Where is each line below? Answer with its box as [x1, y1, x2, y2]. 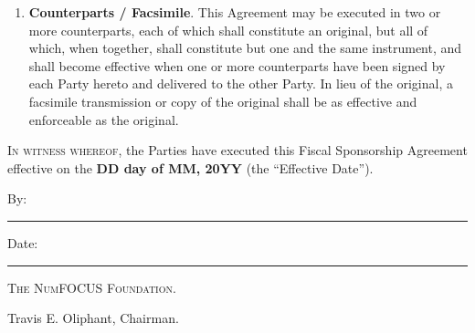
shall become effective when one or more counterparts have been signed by [28, 56, 446, 75]
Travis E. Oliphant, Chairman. [7, 308, 179, 328]
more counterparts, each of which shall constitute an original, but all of [28, 20, 428, 39]
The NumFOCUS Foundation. [7, 277, 176, 297]
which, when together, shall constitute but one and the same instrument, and [28, 38, 462, 57]
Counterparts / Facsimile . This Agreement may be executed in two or [28, 3, 441, 21]
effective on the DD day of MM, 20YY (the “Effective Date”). [7, 158, 374, 177]
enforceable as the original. [28, 109, 179, 129]
